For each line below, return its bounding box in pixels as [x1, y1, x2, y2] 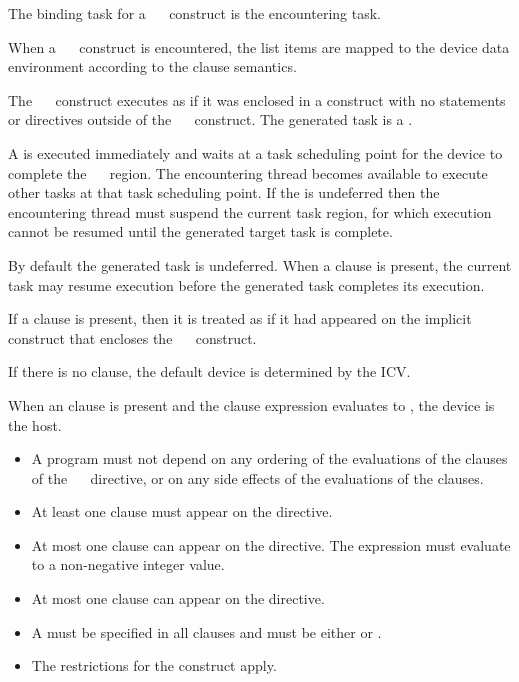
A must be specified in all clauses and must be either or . [31, 621, 382, 642]
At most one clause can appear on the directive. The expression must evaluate [31, 534, 511, 555]
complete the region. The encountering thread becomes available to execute [8, 162, 488, 183]
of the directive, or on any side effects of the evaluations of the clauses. [31, 467, 484, 488]
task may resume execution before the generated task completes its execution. [8, 274, 485, 295]
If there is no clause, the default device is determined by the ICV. [8, 361, 411, 382]
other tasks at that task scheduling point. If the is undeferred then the [8, 182, 440, 203]
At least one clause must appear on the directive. [31, 501, 333, 522]
